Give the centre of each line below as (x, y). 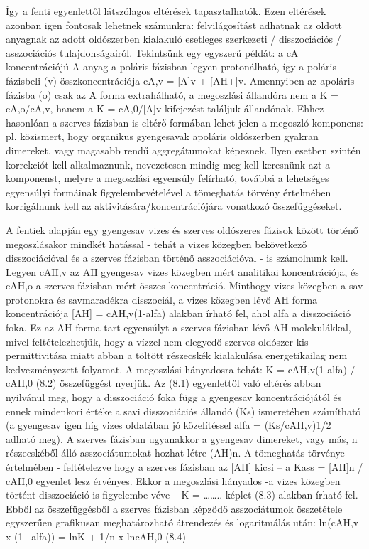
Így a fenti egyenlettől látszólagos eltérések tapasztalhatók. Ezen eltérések (166, 11)
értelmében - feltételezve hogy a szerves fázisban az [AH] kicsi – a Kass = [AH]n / (184, 467)
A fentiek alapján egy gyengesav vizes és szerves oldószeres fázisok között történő (182, 229)
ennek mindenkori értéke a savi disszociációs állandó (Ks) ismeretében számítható (183, 411)
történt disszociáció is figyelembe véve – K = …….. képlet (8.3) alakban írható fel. (182, 495)
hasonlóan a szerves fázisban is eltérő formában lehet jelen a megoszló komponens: (184, 122)
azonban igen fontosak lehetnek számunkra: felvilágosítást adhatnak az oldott (174, 25)
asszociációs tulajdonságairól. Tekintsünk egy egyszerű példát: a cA (152, 52)
